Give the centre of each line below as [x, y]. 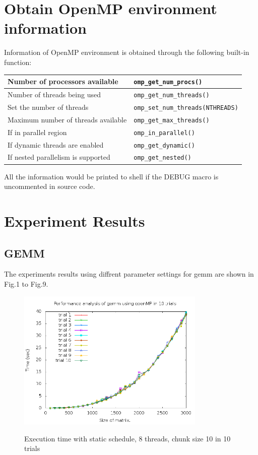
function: [18, 62]
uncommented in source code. [50, 186]
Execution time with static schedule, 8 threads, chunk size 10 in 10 [127, 438]
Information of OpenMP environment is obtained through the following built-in [127, 52]
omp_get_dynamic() [164, 145]
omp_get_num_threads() [172, 95]
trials [32, 448]
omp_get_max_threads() [172, 120]
